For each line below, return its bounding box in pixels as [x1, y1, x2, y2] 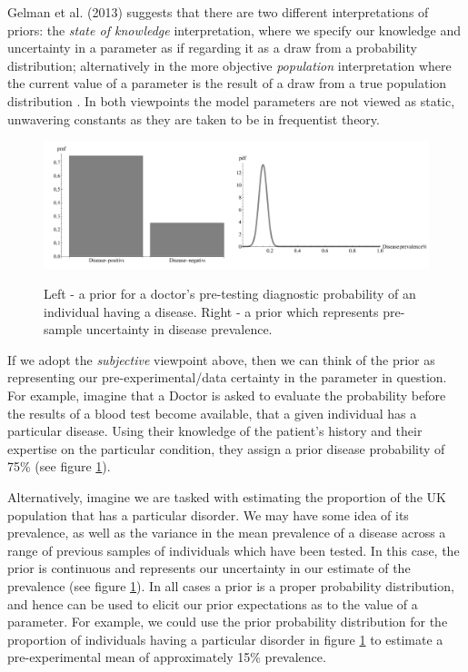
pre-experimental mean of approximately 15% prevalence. [7, 647, 326, 667]
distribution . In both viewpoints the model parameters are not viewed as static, [7, 91, 455, 110]
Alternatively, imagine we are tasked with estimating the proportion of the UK [7, 488, 446, 507]
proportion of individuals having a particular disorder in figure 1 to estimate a [7, 629, 443, 648]
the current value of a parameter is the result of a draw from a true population [7, 74, 447, 93]
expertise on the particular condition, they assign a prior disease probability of [7, 439, 445, 458]
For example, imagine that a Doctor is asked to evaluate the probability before [7, 386, 446, 405]
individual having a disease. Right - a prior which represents [44, 301, 379, 321]
